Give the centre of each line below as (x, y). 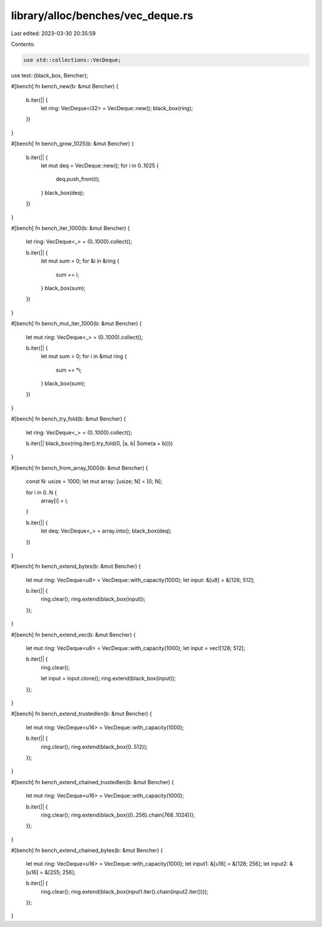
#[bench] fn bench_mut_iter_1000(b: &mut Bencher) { (77, 323)
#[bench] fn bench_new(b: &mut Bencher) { (65, 86)
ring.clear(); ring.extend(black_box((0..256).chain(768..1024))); (118, 815)
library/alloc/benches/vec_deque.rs (102, 15)
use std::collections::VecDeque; (72, 60)
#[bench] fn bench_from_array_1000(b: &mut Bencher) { (80, 468)
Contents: (23, 44)
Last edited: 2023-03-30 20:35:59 (53, 33)
